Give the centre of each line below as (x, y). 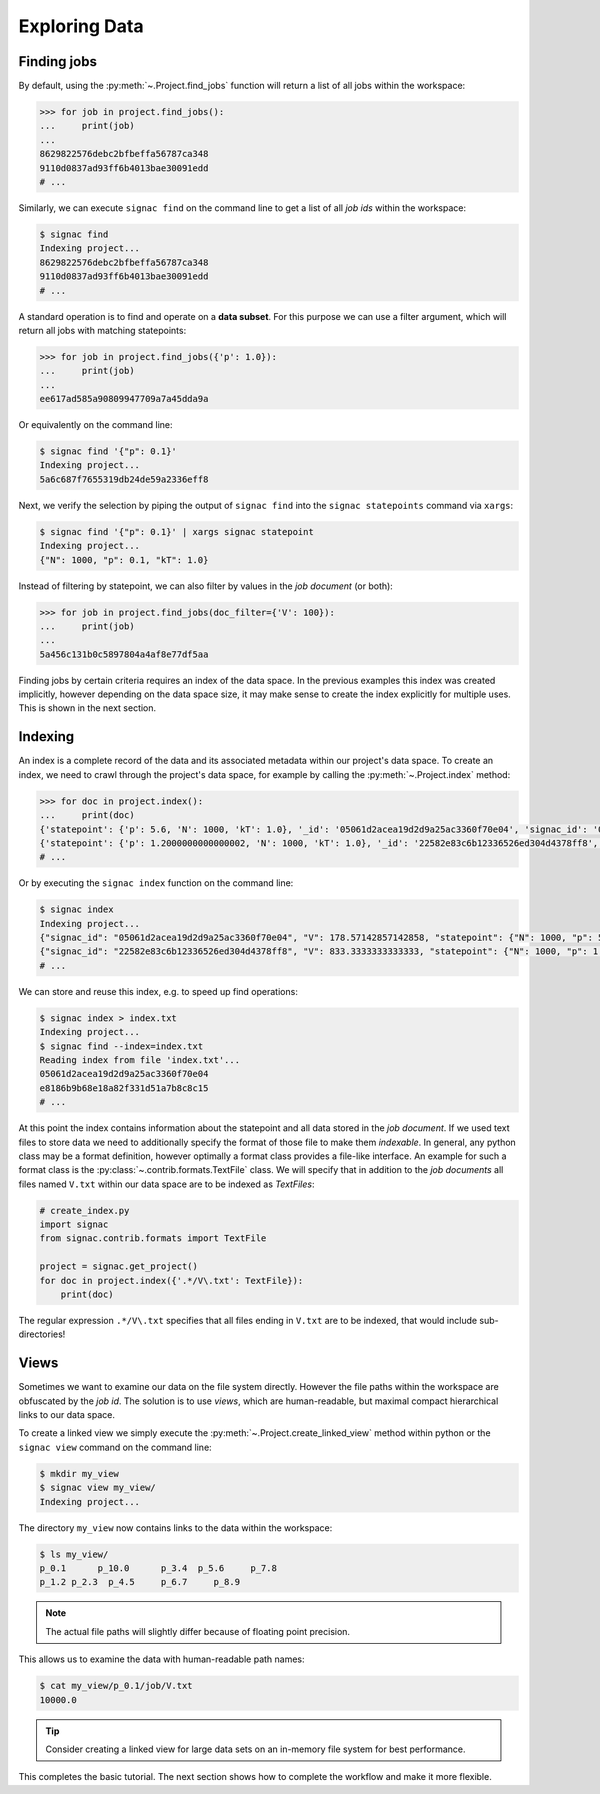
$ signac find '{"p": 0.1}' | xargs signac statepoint (176, 531)
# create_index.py (84, 1210)
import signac (74, 1224)
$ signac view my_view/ (98, 1488)
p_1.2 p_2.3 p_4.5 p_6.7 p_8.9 (139, 1582)
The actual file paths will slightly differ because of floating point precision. (197, 1631)
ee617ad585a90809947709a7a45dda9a (124, 399)
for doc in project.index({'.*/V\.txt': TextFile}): (171, 1280)
